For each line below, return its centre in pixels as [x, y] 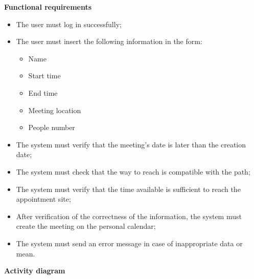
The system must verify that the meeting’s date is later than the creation [131, 144]
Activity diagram [35, 271]
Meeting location [55, 110]
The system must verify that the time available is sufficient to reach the [128, 189]
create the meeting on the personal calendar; [86, 226]
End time [43, 92]
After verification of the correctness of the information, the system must [129, 216]
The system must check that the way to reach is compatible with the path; [133, 171]
